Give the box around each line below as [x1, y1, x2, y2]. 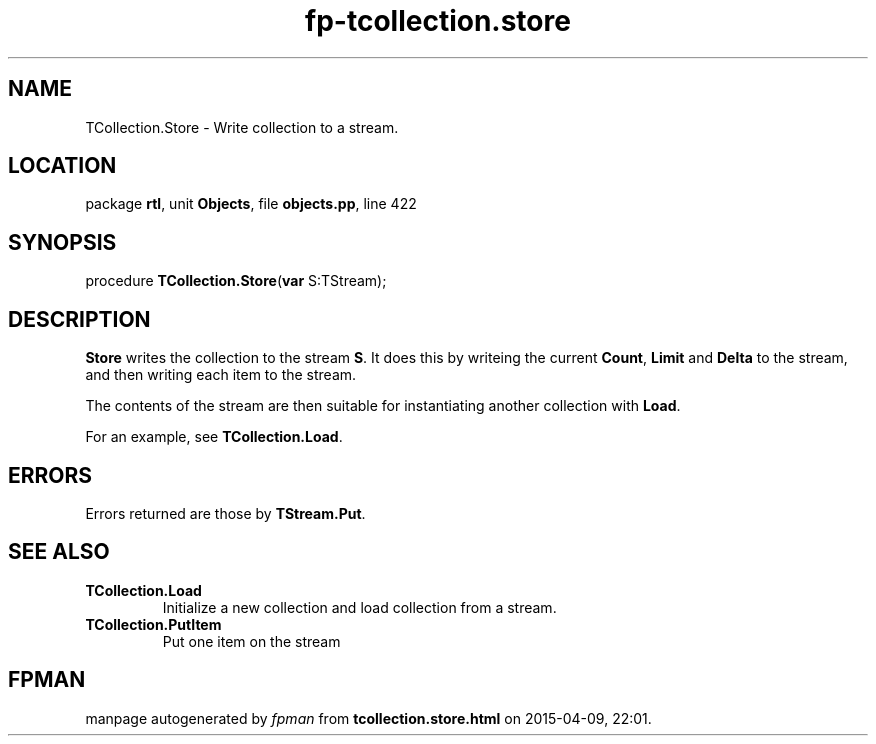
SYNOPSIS [8, 229, 117, 255]
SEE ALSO [8, 539, 110, 565]
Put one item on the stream [162, 632, 341, 650]
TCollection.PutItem [85, 615, 222, 633]
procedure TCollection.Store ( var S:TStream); [85, 272, 387, 290]
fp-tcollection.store [305, 4, 571, 38]
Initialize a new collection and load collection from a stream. [162, 598, 557, 616]
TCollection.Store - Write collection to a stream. [85, 118, 399, 136]
